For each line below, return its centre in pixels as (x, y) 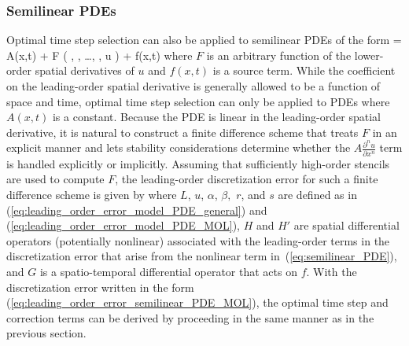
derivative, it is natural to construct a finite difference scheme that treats (182, 132)
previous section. (46, 333)
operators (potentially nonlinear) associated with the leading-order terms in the (198, 240)
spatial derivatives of (85, 70)
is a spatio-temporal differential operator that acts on (168, 271)
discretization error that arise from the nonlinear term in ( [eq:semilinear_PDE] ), (202, 256)
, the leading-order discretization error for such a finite (247, 179)
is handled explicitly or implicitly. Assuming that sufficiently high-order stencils (198, 163)
